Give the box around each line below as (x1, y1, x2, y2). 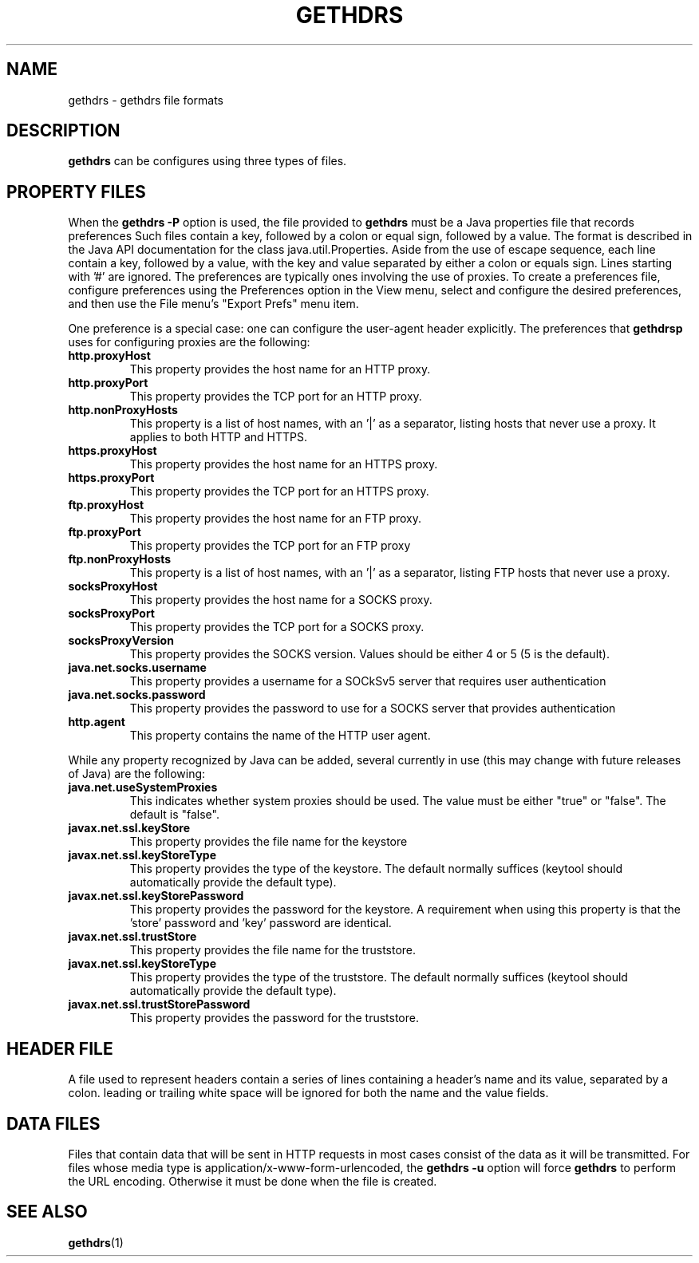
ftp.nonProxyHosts (68, 552, 172, 566)
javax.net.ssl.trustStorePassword (68, 997, 251, 1012)
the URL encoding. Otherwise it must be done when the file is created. (68, 1174, 437, 1188)
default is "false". (129, 807, 219, 822)
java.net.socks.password (68, 688, 206, 702)
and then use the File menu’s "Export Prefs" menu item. (68, 297, 359, 311)
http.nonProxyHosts (68, 403, 178, 417)
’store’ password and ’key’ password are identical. (129, 916, 392, 930)
